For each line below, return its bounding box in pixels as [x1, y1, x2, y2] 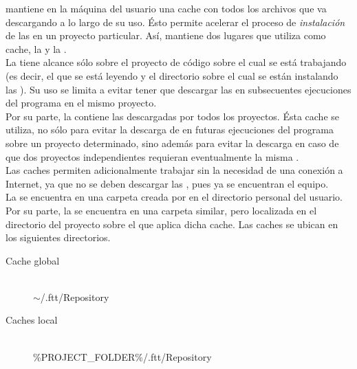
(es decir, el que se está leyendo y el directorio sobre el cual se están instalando [6, 68, 338, 82]
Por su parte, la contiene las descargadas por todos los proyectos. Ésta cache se [6, 109, 339, 123]
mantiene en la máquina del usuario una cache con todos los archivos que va [6, 1, 327, 15]
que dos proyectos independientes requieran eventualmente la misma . [6, 149, 299, 164]
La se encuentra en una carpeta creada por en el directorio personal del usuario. [6, 190, 343, 204]
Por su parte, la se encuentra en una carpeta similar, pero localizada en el [6, 203, 317, 217]
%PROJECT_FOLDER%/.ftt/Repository [33, 349, 212, 364]
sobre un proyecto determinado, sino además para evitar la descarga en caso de [6, 135, 339, 150]
